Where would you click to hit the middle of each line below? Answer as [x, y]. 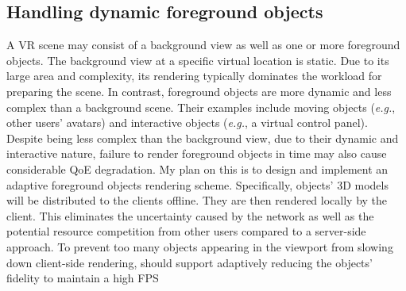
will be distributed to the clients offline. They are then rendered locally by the [197, 200]
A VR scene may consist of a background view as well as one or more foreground [203, 45]
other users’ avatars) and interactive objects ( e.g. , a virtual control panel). [187, 123]
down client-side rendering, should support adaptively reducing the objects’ [189, 262]
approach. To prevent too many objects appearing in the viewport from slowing [200, 246]
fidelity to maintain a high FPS [83, 278]
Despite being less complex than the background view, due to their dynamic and [203, 138]
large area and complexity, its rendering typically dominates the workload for [194, 76]
